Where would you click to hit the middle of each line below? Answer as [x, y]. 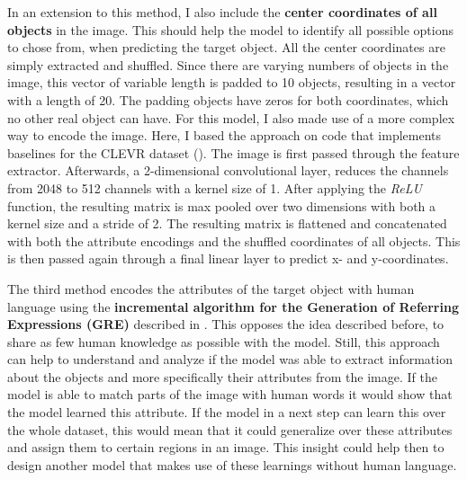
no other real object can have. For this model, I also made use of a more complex [231, 117]
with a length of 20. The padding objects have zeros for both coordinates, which [228, 99]
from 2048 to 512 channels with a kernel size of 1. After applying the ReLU [215, 187]
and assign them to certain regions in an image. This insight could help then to [226, 447]
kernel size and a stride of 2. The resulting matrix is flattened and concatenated [227, 223]
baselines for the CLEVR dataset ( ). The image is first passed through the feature [233, 152]
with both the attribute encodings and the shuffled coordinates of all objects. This [234, 240]
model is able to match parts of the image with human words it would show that [230, 394]
